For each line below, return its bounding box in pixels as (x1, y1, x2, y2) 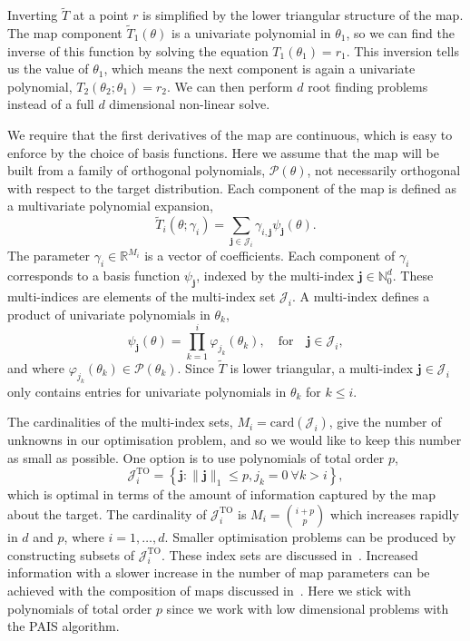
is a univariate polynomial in (171, 24, 331, 43)
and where (7, 358, 65, 377)
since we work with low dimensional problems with (166, 598, 449, 617)
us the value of (7, 59, 89, 78)
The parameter (7, 246, 91, 265)
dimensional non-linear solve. (109, 94, 270, 113)
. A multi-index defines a (292, 287, 430, 306)
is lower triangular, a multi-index (230, 358, 414, 377)
